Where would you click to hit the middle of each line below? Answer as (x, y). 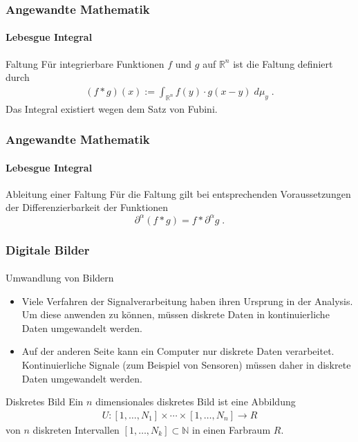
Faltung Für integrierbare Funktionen (85, 63)
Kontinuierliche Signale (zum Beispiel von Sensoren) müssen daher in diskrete (186, 364)
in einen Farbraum (231, 429)
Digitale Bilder (48, 249)
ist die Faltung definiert (283, 63)
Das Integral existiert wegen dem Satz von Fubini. (112, 108)
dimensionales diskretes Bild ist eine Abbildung (196, 402)
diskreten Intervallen (76, 429)
